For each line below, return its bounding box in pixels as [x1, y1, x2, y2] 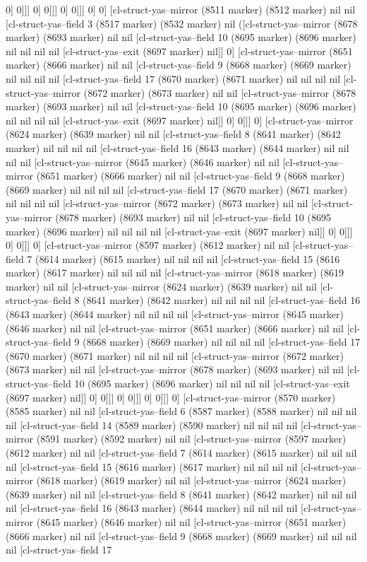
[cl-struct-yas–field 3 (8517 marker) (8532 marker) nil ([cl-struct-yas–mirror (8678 [6, 16, 358, 30]
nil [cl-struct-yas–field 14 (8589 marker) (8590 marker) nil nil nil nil [6, 417, 298, 432]
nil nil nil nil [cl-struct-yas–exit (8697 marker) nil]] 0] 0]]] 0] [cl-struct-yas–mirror [6, 112, 354, 127]
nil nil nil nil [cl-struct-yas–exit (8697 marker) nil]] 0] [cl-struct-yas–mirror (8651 [6, 43, 353, 58]
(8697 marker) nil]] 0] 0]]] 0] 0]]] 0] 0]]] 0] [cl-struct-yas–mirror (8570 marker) [6, 390, 336, 404]
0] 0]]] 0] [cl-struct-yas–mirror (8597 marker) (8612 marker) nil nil [6, 238, 289, 252]
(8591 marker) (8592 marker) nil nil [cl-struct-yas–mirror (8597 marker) [36, 431, 347, 446]
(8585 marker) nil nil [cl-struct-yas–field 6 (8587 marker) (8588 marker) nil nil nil [6, 404, 357, 418]
